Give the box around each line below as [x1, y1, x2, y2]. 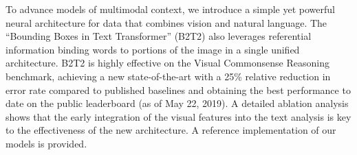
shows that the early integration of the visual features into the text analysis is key [6, 109, 351, 123]
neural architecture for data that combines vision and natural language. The [6, 15, 327, 29]
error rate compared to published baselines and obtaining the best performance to [6, 82, 351, 97]
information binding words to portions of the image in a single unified [6, 42, 300, 56]
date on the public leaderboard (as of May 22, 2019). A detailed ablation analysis [6, 96, 349, 110]
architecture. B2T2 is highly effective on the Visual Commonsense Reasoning [6, 56, 329, 70]
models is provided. [6, 136, 87, 150]
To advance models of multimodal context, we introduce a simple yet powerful [6, 2, 335, 16]
